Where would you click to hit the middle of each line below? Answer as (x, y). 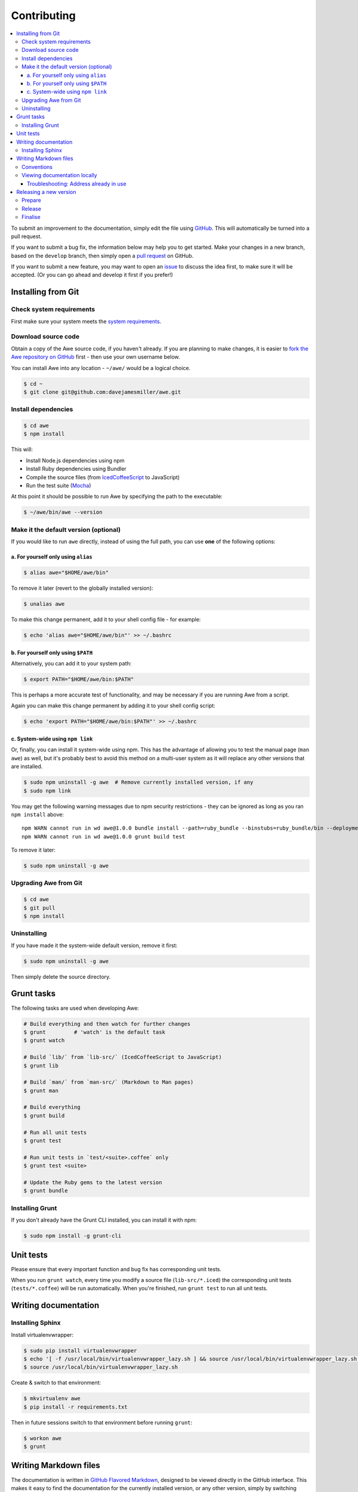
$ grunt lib (41, 1066)
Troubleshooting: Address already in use (77, 184)
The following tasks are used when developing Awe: (75, 1008)
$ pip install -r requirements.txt (75, 1407)
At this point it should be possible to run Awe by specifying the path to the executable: (117, 497)
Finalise (31, 217)
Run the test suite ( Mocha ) (58, 486)
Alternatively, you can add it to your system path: (71, 664)
